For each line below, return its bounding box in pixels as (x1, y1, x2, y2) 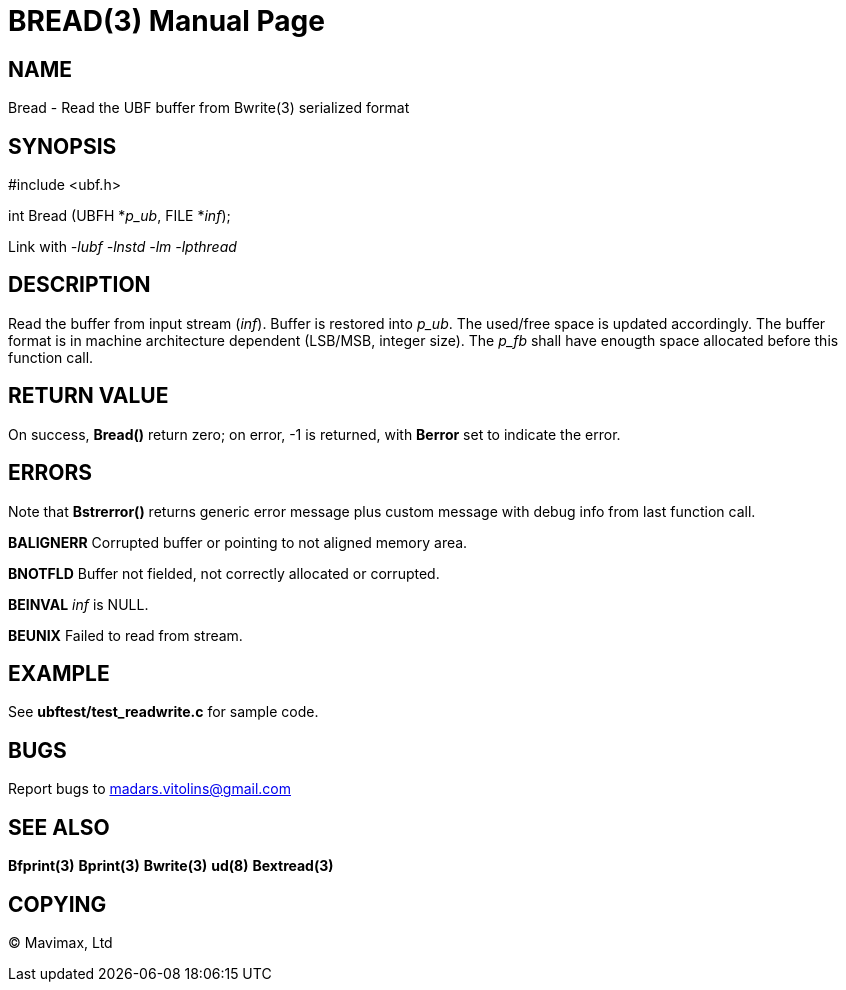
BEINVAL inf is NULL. (8, 595, 149, 613)
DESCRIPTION (8, 272, 151, 298)
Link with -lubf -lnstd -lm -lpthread (8, 238, 237, 256)
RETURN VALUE (8, 383, 169, 409)
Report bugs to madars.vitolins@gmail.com (8, 780, 291, 798)
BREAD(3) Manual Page (8, 4, 325, 38)
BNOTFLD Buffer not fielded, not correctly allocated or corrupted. (8, 564, 440, 582)
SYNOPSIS (8, 133, 117, 159)
